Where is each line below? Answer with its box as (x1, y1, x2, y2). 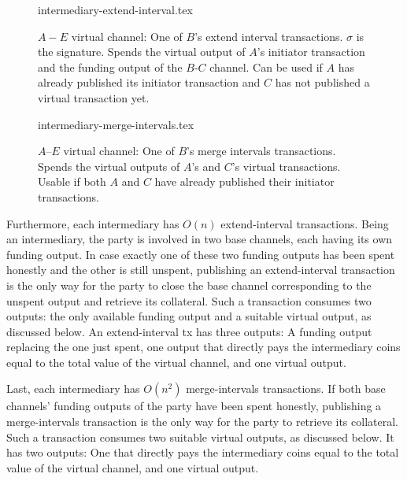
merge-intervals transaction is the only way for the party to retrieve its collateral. (6, 413, 398, 430)
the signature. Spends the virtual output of (38, 43, 246, 60)
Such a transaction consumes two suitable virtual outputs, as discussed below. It (6, 428, 394, 445)
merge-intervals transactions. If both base (186, 380, 386, 397)
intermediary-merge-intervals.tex (38, 116, 194, 132)
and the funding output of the (38, 58, 183, 75)
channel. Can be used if (209, 58, 323, 75)
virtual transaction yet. (38, 89, 150, 105)
